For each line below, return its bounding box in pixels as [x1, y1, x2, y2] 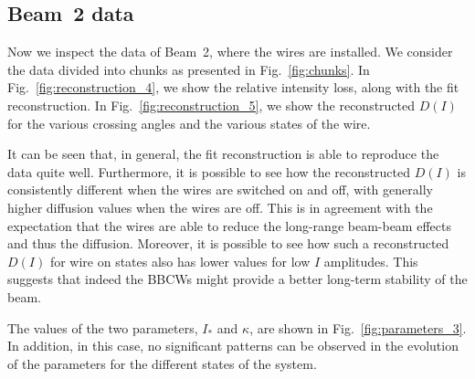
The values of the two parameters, [7, 318, 198, 337]
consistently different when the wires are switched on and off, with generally [7, 180, 433, 199]
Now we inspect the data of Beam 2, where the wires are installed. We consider [7, 42, 453, 61]
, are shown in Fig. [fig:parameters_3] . [249, 318, 467, 337]
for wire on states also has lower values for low [49, 251, 311, 270]
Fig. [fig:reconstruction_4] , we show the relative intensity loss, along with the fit [7, 78, 459, 97]
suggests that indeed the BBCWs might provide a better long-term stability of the [7, 269, 468, 289]
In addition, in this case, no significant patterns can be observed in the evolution [7, 336, 459, 355]
